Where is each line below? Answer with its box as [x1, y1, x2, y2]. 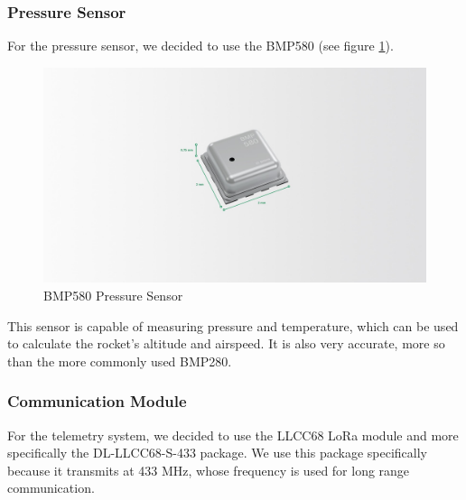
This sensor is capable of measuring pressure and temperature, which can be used [7, 316, 459, 335]
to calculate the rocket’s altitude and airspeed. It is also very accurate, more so [7, 334, 445, 353]
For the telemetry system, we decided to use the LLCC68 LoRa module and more [7, 425, 459, 444]
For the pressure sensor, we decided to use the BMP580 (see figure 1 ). [7, 36, 394, 55]
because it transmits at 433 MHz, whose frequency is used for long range [7, 460, 410, 479]
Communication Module [7, 390, 187, 412]
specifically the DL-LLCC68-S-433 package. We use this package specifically [7, 443, 427, 462]
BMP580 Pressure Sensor [43, 285, 183, 304]
